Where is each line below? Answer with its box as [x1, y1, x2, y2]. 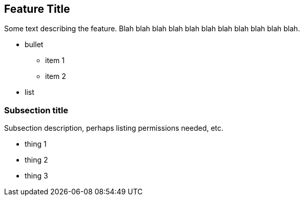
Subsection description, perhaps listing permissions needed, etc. [4, 124, 224, 133]
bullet [25, 40, 44, 49]
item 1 [45, 56, 65, 65]
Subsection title [4, 105, 68, 115]
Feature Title [4, 3, 70, 15]
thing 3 [25, 171, 48, 181]
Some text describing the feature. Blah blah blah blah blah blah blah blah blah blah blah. [4, 24, 300, 33]
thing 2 [25, 155, 48, 165]
